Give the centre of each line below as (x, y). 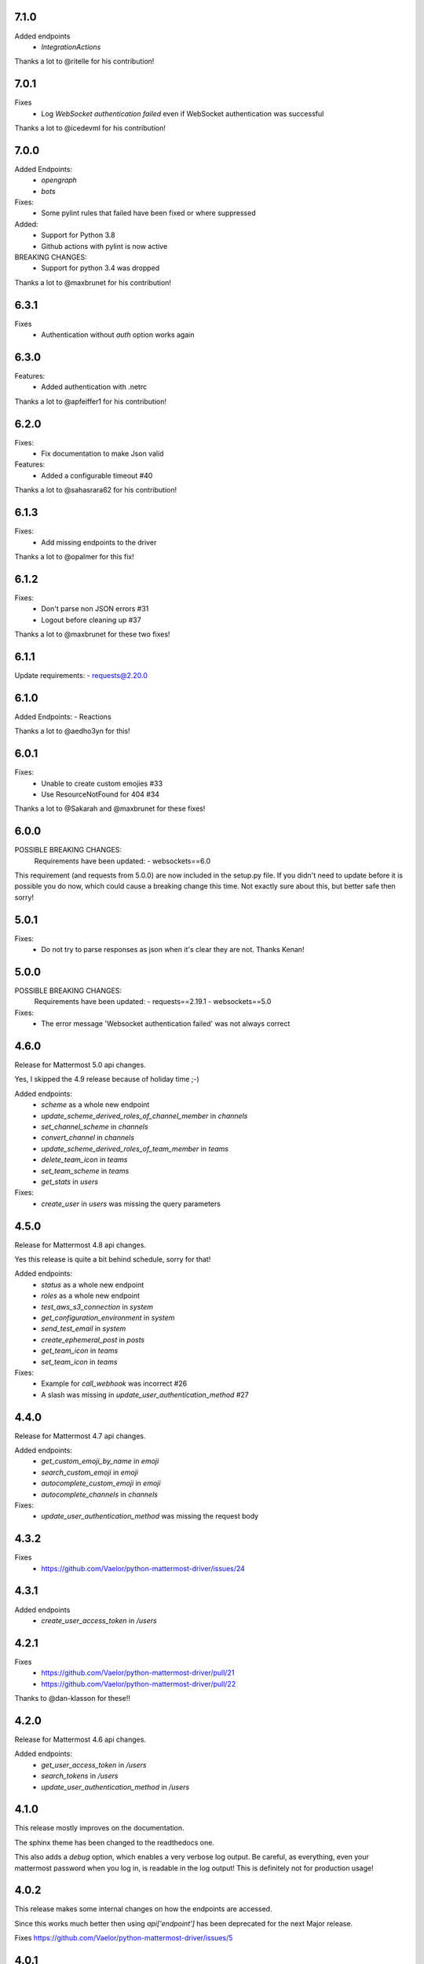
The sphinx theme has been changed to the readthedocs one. (115, 1842)
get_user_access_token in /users (94, 1764)
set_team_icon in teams (79, 1361)
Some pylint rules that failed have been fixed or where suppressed (148, 213)
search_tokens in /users (80, 1776)
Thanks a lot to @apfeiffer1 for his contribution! (91, 401)
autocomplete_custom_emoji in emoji (101, 1483)
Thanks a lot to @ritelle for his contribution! (84, 61)
